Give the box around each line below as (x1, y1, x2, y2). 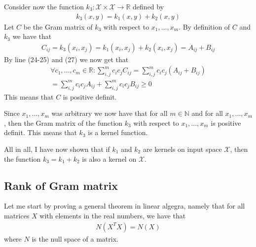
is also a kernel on (82, 153, 137, 164)
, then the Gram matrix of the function (4, 117, 123, 128)
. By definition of (179, 21, 230, 32)
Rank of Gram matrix (4, 177, 118, 193)
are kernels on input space (143, 143, 222, 154)
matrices (4, 210, 30, 220)
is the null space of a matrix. (32, 233, 118, 244)
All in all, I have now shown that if (4, 143, 110, 154)
